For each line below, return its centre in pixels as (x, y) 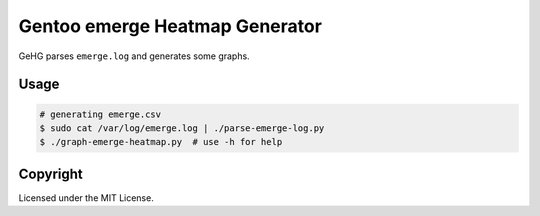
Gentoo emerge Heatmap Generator (170, 26)
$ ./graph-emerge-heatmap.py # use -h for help (161, 142)
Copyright (51, 173)
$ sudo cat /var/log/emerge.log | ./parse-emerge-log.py (182, 128)
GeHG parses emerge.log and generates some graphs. (134, 56)
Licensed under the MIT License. (86, 197)
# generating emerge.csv (100, 114)
